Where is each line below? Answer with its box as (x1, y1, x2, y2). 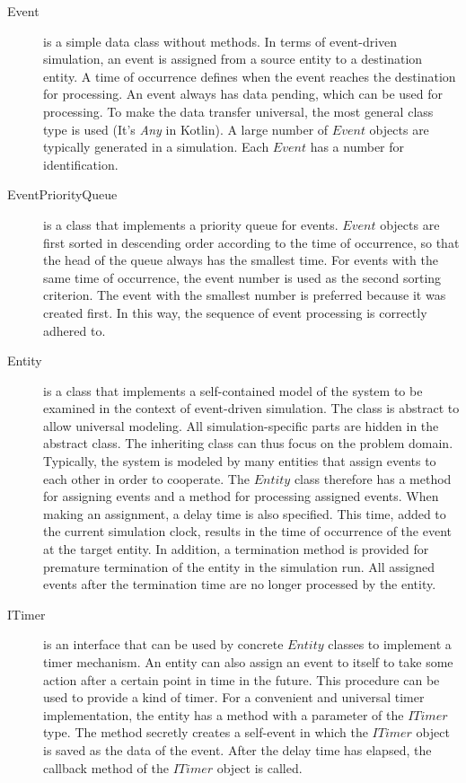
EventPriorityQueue (7, 185, 118, 204)
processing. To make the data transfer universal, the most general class (43, 101, 434, 120)
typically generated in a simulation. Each (43, 137, 269, 156)
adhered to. (43, 321, 106, 339)
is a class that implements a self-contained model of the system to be (43, 381, 423, 400)
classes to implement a (328, 635, 452, 654)
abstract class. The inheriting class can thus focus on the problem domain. (43, 434, 453, 453)
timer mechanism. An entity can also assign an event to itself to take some (43, 653, 453, 671)
